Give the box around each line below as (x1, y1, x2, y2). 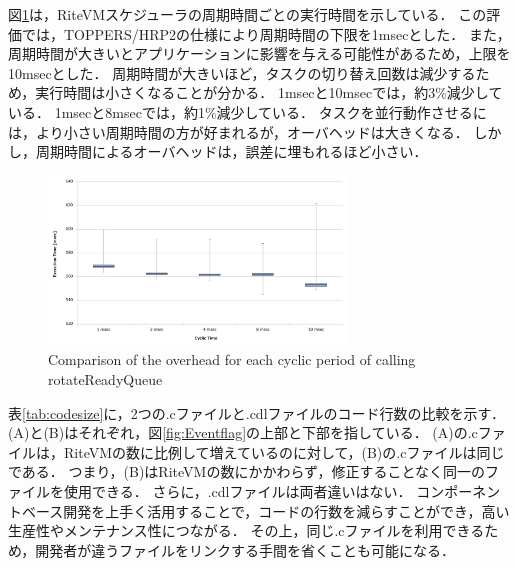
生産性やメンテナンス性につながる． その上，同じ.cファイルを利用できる (8, 520, 485, 541)
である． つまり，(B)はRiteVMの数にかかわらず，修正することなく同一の (8, 461, 485, 482)
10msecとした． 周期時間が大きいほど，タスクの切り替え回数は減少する (8, 62, 476, 83)
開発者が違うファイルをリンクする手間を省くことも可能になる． (35, 539, 456, 560)
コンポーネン (416, 480, 501, 501)
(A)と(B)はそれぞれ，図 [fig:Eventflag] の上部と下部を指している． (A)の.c (8, 422, 478, 443)
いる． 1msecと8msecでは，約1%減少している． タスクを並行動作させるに (8, 101, 487, 122)
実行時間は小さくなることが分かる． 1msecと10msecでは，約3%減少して (35, 82, 503, 103)
